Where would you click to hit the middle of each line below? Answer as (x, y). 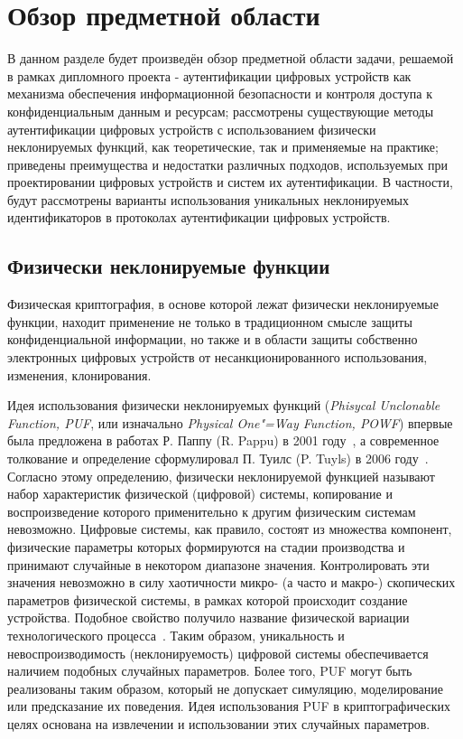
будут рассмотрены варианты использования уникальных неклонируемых (208, 199)
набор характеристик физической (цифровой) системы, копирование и (200, 494)
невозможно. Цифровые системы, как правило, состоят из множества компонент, (230, 529)
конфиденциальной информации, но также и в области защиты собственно (213, 339)
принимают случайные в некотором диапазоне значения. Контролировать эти (218, 564)
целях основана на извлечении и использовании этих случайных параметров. (219, 723)
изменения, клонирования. (79, 374)
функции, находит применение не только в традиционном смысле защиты (210, 321)
